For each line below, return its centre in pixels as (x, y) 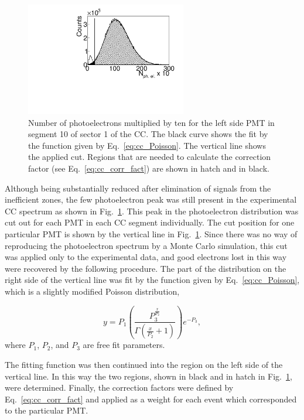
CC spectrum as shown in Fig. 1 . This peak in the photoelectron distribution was (152, 211)
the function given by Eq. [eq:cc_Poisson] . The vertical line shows (147, 145)
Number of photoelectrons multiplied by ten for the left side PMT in (151, 122)
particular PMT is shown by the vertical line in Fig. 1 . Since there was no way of (151, 233)
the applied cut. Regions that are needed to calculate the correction (150, 157)
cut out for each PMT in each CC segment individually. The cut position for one (150, 222)
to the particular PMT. (47, 410)
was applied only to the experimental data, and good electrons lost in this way (146, 257)
